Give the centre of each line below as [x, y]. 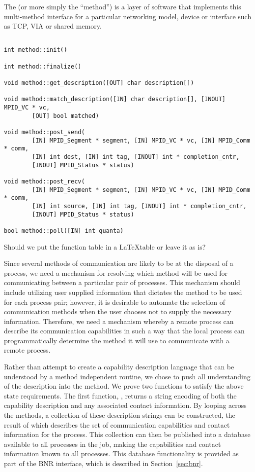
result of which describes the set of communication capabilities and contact [117, 424]
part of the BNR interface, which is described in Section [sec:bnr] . [103, 463]
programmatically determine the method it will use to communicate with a [117, 340]
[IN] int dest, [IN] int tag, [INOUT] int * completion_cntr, [136, 157]
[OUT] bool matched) [66, 116]
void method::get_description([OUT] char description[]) [99, 83]
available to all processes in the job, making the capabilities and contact [113, 444]
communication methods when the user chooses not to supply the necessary [118, 311]
